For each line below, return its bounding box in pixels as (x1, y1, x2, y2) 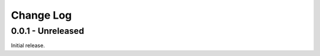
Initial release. (11, 42, 45, 49)
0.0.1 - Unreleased (11, 26, 84, 36)
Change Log (11, 9, 72, 22)
